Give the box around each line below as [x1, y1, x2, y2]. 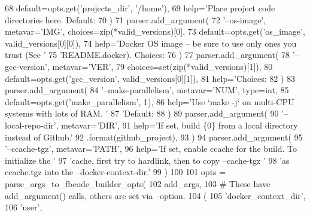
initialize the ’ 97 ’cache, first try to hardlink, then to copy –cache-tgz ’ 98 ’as [5, 154, 290, 166]
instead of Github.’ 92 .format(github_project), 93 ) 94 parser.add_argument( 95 [5, 130, 303, 143]
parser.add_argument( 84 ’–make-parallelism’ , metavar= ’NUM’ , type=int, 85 [5, 84, 289, 96]
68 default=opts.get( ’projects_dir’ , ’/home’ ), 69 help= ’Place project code [5, 2, 275, 14]
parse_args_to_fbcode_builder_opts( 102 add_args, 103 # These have [5, 177, 271, 190]
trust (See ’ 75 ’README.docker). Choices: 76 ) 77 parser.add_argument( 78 [5, 48, 290, 61]
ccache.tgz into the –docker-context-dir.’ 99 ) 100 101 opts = [5, 166, 226, 178]
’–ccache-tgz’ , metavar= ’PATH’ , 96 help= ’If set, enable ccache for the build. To [5, 142, 297, 155]
